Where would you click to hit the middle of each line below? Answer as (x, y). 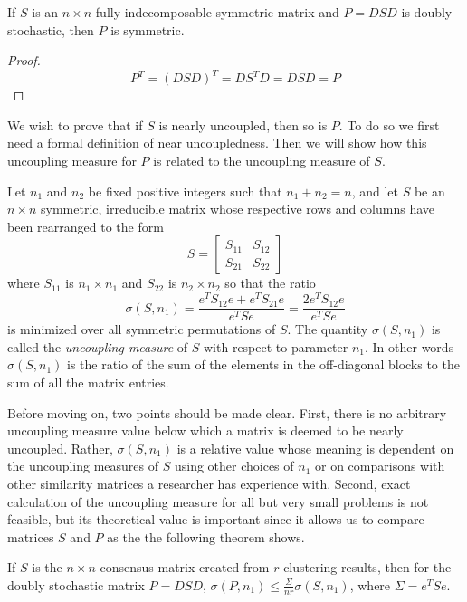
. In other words (410, 346)
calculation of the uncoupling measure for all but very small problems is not (218, 501)
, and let (375, 191)
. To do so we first (389, 124)
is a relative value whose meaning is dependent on (315, 448)
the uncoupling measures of (83, 466)
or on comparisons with (380, 466)
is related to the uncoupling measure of (262, 161)
